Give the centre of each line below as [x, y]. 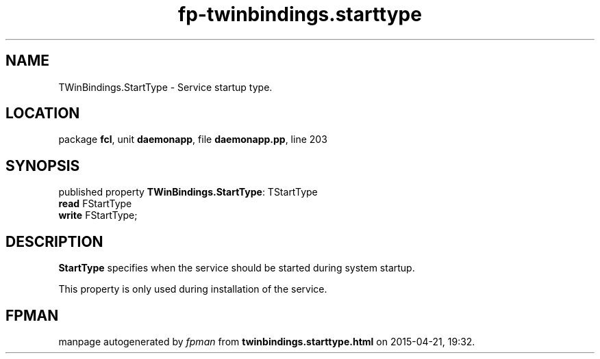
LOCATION [43, 114]
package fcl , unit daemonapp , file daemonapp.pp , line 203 [193, 139]
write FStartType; [98, 215]
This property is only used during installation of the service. [193, 289]
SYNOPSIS [43, 165]
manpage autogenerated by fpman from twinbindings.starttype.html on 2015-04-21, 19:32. [267, 341]
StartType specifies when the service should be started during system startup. [237, 268]
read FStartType [95, 204]
